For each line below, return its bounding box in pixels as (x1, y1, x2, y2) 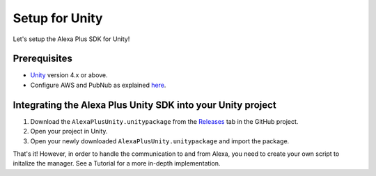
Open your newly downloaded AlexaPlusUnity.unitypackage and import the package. (30, 136, 290, 145)
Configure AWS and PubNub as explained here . (30, 81, 166, 89)
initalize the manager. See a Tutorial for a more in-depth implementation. (13, 159, 221, 168)
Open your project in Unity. (30, 127, 108, 136)
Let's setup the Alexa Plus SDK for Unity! (13, 35, 130, 43)
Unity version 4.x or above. (30, 71, 108, 79)
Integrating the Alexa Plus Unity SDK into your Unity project (13, 99, 276, 111)
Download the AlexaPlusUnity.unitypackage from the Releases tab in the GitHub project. (30, 117, 299, 125)
